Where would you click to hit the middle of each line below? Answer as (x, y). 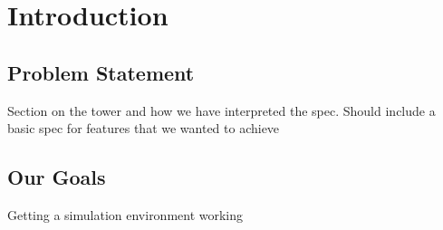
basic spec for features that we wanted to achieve (144, 128)
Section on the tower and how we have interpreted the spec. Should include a (221, 110)
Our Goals (57, 177)
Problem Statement (101, 72)
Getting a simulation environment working (125, 214)
